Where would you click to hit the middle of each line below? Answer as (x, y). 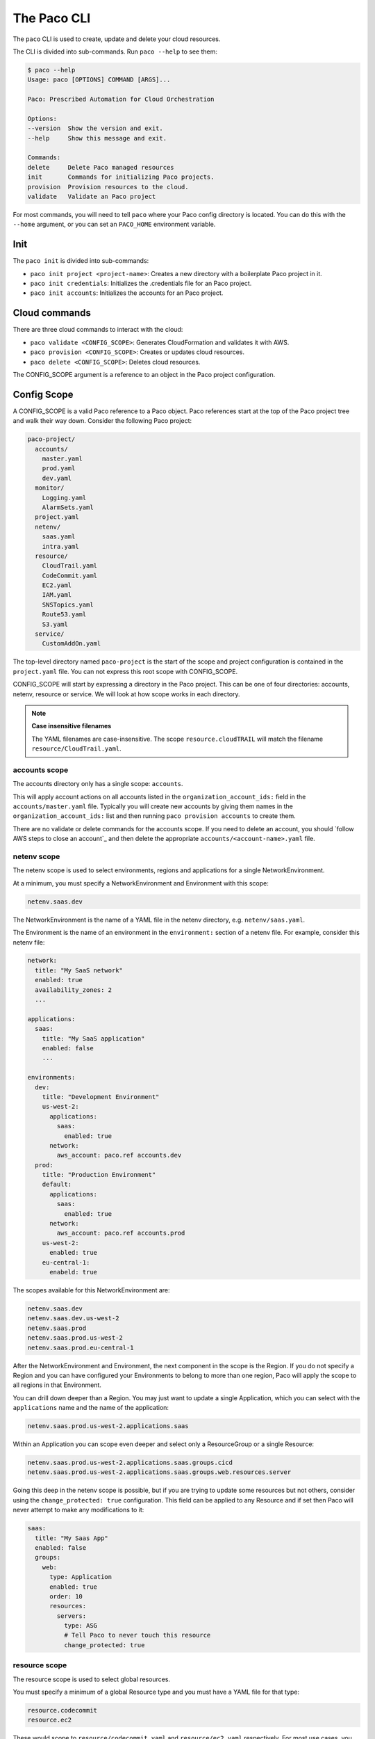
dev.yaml (57, 478)
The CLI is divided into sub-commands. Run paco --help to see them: (115, 51)
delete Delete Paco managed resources (101, 167)
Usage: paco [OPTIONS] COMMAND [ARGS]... (99, 80)
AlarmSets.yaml (68, 507)
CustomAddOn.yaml (72, 644)
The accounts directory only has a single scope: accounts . (98, 784)
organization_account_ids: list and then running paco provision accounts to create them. (155, 816)
